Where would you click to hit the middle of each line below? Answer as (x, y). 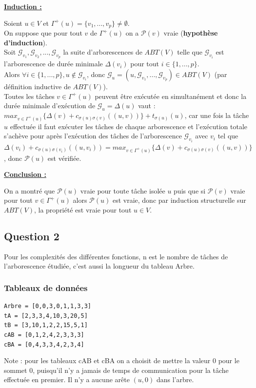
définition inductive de (37, 87)
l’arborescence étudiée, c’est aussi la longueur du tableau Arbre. (99, 266)
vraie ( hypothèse (191, 33)
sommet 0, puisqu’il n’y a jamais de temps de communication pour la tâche (116, 370)
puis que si (190, 190)
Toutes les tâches (29, 96)
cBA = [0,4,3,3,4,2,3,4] (44, 344)
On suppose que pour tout (43, 33)
